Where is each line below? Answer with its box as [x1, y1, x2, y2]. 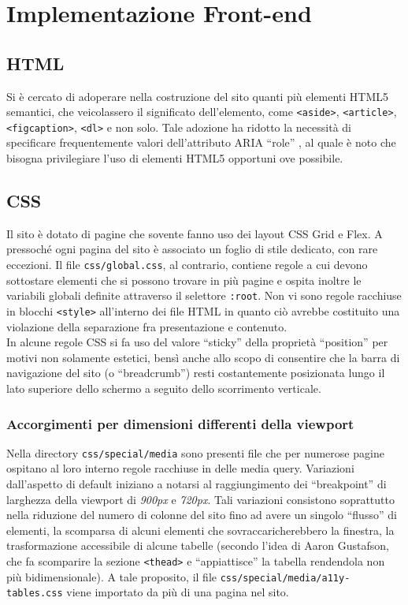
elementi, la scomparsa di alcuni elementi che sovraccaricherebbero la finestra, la [6, 521, 395, 538]
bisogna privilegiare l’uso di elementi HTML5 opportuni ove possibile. [6, 150, 343, 166]
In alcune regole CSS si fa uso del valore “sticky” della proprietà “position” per [6, 334, 388, 350]
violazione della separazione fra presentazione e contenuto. [6, 318, 287, 334]
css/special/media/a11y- [220, 572, 351, 584]
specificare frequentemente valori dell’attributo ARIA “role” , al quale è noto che [6, 134, 396, 151]
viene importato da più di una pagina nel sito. [66, 584, 289, 600]
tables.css [6, 588, 63, 599]
